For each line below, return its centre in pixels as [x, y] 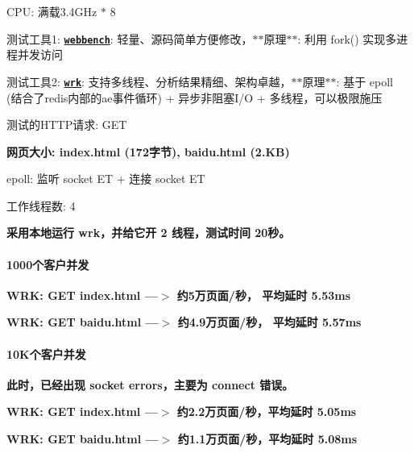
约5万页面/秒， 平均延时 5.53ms [264, 295]
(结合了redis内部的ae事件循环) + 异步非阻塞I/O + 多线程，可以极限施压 [195, 97]
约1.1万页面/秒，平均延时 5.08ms [267, 439]
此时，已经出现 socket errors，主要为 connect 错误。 [150, 384]
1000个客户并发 [48, 264]
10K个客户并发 [46, 353]
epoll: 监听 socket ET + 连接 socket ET [106, 179]
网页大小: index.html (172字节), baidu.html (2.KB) [148, 151]
